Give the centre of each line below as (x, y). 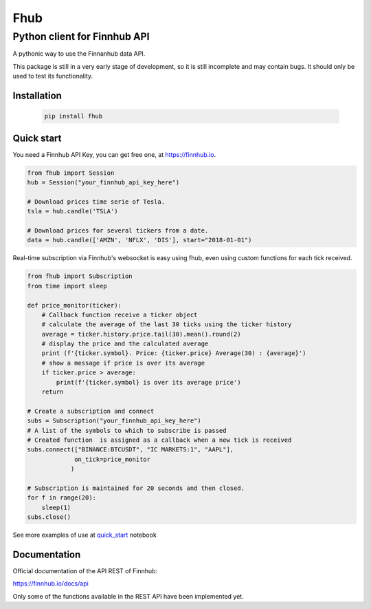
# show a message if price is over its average (123, 363)
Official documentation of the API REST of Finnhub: (85, 571)
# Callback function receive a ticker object (120, 314)
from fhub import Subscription (80, 276)
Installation (37, 95)
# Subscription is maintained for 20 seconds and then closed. (136, 488)
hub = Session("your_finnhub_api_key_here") (103, 183)
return (53, 392)
